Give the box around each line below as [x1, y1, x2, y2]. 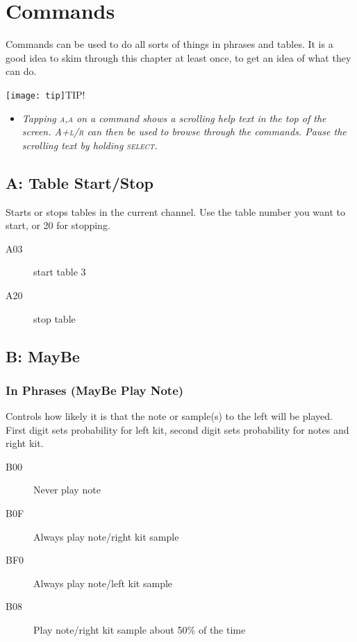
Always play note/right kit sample [33, 529, 179, 543]
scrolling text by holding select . [22, 137, 158, 152]
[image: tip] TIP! [6, 87, 85, 101]
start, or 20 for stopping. [6, 218, 110, 233]
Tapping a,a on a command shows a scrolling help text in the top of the [22, 110, 326, 125]
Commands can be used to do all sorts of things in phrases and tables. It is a [6, 37, 333, 51]
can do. [6, 64, 37, 78]
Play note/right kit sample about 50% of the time [33, 623, 246, 637]
